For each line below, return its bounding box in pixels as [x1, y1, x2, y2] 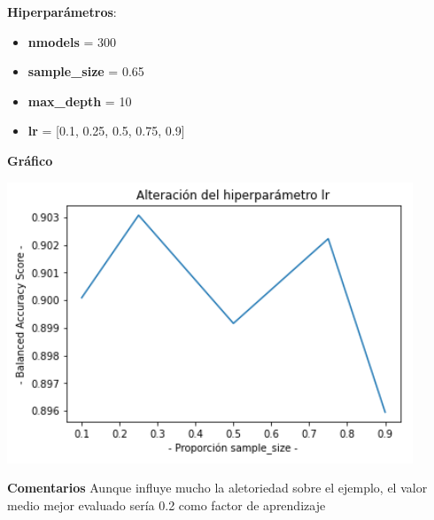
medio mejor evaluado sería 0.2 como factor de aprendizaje [7, 495, 326, 514]
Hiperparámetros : [7, 3, 117, 20]
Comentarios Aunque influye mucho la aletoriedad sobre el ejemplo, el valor [7, 478, 428, 497]
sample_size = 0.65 [27, 62, 144, 81]
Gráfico [7, 151, 53, 169]
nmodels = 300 [27, 32, 117, 50]
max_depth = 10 [27, 91, 132, 110]
